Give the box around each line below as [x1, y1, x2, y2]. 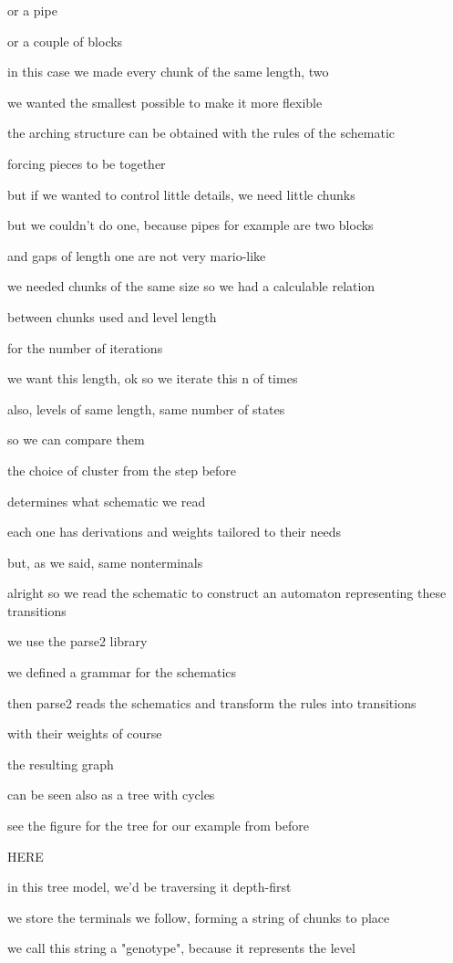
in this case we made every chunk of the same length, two [7, 62, 329, 81]
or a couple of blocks [7, 31, 123, 50]
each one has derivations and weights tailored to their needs [7, 522, 341, 541]
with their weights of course [7, 724, 162, 743]
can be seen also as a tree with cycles [7, 785, 215, 804]
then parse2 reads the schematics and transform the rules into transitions [7, 693, 417, 712]
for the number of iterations [7, 338, 163, 357]
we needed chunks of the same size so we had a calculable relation [7, 277, 376, 296]
